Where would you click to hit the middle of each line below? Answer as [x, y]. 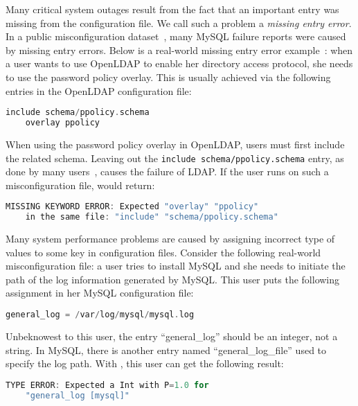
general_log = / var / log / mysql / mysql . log [100, 315]
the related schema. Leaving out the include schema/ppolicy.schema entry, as [175, 158]
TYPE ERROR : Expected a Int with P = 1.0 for [107, 385]
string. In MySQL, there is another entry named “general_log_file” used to [166, 350]
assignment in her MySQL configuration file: [100, 293]
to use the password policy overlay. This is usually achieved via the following [168, 77]
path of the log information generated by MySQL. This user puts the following [173, 279]
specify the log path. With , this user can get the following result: [145, 363]
